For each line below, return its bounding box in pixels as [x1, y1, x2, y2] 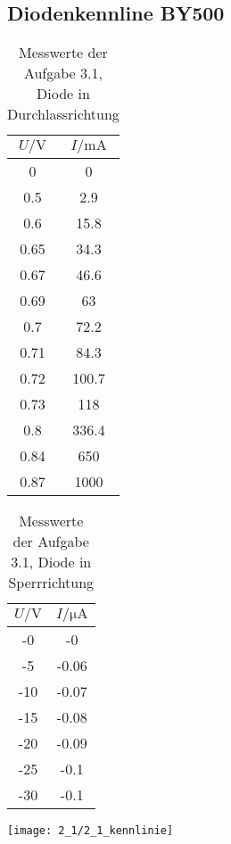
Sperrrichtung [8, 572, 95, 593]
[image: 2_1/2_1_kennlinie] [7, 824, 174, 838]
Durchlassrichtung [7, 103, 120, 125]
